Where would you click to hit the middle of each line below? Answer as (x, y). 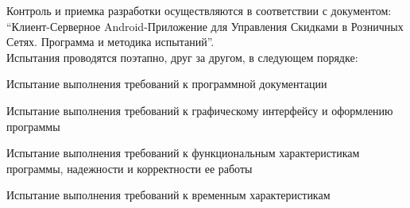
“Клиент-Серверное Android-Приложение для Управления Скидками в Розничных (205, 26)
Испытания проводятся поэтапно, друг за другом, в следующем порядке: (182, 57)
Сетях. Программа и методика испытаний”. (110, 42)
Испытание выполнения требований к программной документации (167, 84)
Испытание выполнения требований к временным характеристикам (168, 195)
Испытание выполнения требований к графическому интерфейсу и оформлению (200, 110)
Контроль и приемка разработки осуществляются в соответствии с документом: (199, 10)
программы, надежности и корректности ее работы (130, 168)
